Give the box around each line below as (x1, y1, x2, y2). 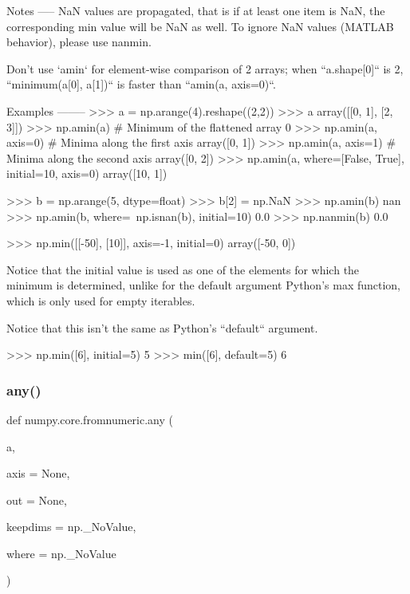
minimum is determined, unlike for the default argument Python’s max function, (6, 277, 401, 293)
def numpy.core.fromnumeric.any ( (6, 411, 173, 427)
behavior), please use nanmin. (6, 33, 152, 50)
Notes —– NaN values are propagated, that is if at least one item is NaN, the (6, 2, 385, 18)
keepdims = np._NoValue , (6, 518, 136, 535)
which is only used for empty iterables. (6, 292, 195, 309)
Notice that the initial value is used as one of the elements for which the (6, 261, 360, 277)
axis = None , (6, 465, 70, 482)
